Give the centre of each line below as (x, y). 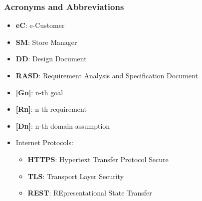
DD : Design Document (51, 59)
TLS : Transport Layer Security (76, 176)
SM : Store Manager (46, 42)
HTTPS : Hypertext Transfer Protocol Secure (98, 159)
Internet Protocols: (44, 142)
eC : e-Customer (40, 25)
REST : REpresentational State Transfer (90, 193)
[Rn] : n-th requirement (51, 109)
